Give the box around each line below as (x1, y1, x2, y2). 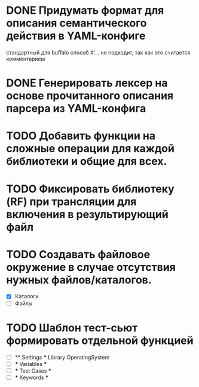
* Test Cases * (14, 367, 52, 374)
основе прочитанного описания (6, 89, 174, 102)
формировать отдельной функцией (6, 334, 194, 347)
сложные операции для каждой (6, 142, 175, 156)
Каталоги (14, 293, 39, 300)
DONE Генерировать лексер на (6, 76, 168, 90)
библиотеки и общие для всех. (6, 155, 167, 168)
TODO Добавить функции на (6, 129, 156, 143)
